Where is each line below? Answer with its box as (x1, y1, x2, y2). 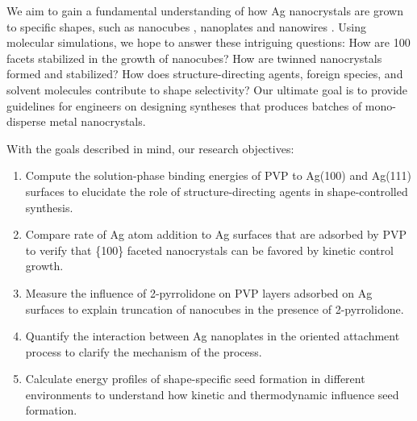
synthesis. (25, 198, 73, 215)
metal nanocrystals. (49, 113, 146, 130)
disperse (6, 113, 46, 130)
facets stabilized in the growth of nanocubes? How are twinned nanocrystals (6, 49, 382, 66)
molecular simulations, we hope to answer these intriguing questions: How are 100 (6, 34, 411, 51)
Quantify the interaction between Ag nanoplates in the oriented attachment (25, 327, 400, 344)
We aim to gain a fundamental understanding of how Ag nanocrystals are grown (6, 2, 403, 19)
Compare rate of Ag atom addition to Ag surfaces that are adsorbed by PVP (25, 226, 407, 243)
